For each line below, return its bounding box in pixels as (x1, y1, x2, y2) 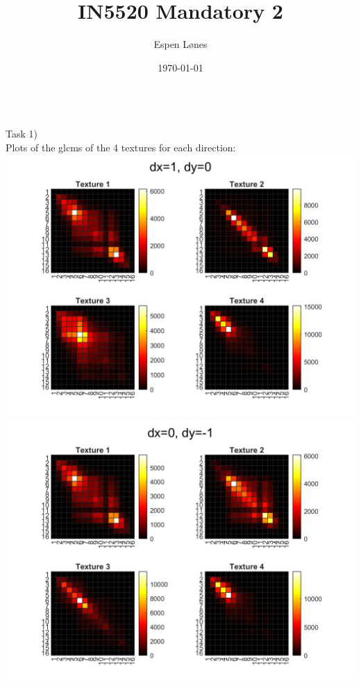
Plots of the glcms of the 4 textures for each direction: (6, 140, 236, 154)
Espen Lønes (153, 37, 208, 51)
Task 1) (6, 126, 37, 140)
